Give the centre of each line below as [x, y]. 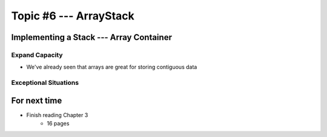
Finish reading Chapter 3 [57, 115]
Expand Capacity [37, 55]
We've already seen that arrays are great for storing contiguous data [112, 67]
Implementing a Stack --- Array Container [92, 37]
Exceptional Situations [45, 83]
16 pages [58, 124]
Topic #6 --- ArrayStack [73, 16]
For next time [37, 100]
